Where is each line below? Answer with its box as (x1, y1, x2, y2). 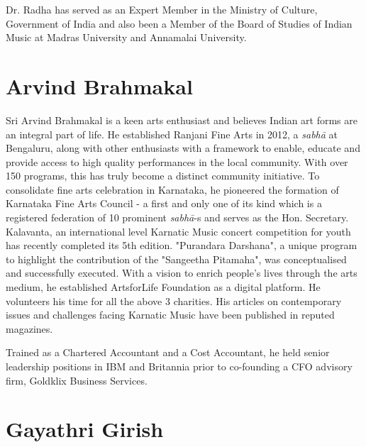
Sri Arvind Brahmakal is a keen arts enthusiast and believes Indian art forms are (6, 112, 357, 127)
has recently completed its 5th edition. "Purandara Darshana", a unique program (6, 238, 357, 253)
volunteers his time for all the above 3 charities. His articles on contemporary (6, 293, 342, 308)
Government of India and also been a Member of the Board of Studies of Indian (6, 16, 353, 31)
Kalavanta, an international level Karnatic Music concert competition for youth (6, 223, 351, 238)
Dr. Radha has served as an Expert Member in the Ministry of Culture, (6, 2, 318, 16)
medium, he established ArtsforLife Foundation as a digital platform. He (6, 280, 321, 294)
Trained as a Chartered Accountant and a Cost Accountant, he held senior (6, 345, 330, 360)
